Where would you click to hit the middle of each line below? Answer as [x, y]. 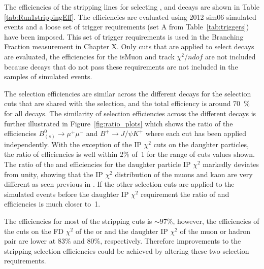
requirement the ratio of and [185, 194]
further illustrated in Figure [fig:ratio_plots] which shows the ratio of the [119, 123]
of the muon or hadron [215, 231]
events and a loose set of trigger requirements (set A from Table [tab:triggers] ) [127, 27]
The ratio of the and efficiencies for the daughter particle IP [97, 164]
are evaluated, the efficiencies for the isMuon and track [89, 56]
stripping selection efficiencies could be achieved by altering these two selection [127, 250]
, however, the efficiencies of [216, 221]
